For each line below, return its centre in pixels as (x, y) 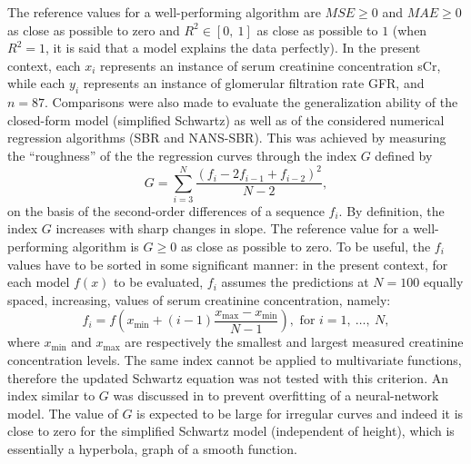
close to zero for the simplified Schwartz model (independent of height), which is (231, 431)
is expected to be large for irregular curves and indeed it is (300, 413)
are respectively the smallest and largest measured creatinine (294, 342)
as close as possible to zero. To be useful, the (306, 247)
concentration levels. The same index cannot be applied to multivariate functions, (235, 360)
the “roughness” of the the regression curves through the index (182, 155)
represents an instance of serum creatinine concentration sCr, (271, 65)
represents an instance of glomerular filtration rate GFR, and (254, 83)
